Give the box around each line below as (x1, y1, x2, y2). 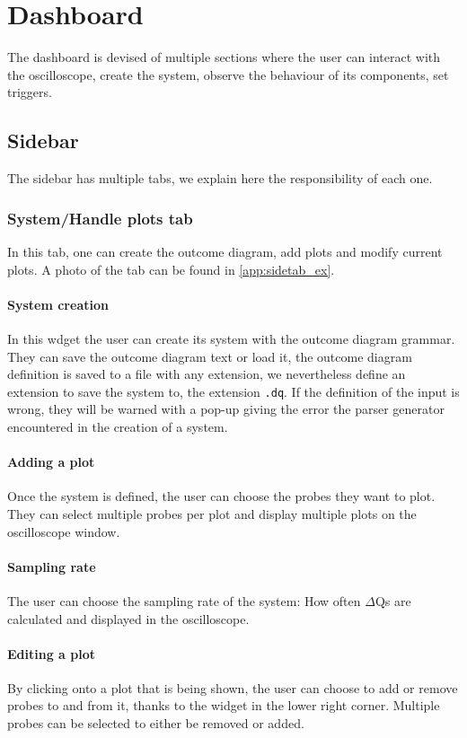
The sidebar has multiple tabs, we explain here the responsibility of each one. (7, 169, 433, 188)
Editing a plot (7, 644, 95, 663)
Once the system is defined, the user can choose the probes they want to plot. (7, 487, 436, 505)
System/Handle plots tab (7, 206, 193, 229)
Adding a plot (7, 452, 95, 471)
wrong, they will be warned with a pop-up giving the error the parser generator (7, 400, 445, 418)
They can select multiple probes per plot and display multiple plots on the (7, 504, 417, 523)
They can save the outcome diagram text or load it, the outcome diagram (7, 347, 412, 365)
